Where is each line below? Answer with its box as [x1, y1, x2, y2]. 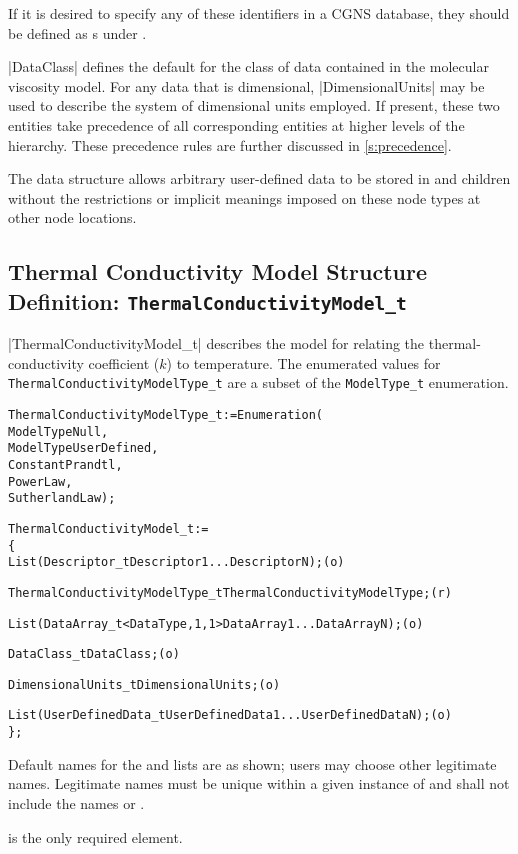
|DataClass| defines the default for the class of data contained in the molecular [8, 56, 489, 77]
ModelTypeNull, [8, 424, 109, 439]
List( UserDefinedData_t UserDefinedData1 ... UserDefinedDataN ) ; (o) [8, 708, 452, 723]
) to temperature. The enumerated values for [166, 352, 441, 373]
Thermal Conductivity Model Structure [8, 256, 428, 287]
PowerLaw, [8, 474, 73, 489]
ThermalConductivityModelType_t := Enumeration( [8, 407, 323, 422]
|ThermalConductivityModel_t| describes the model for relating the [8, 333, 425, 354]
